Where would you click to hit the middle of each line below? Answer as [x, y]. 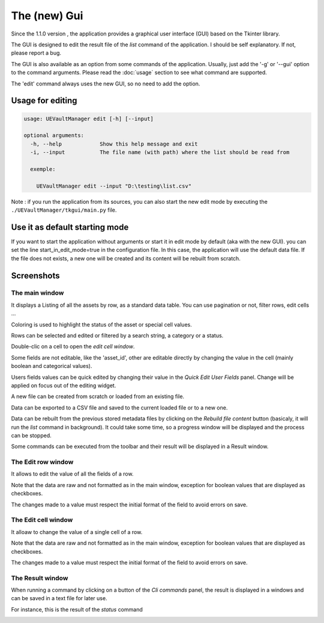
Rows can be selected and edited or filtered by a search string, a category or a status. [117, 336]
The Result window [40, 578]
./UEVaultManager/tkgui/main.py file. [64, 210]
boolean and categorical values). [52, 366]
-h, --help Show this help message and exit [114, 144]
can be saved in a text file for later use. [59, 598]
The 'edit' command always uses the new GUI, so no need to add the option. [106, 84]
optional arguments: [54, 136]
